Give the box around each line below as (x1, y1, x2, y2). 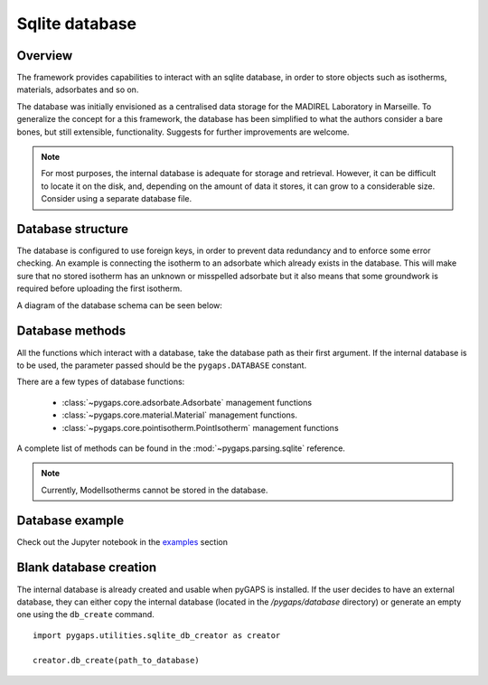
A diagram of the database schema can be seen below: (16, 299, 223, 311)
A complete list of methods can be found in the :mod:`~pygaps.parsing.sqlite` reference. (16, 443, 345, 454)
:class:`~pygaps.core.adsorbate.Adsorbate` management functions (61, 397, 312, 408)
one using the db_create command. (16, 609, 155, 620)
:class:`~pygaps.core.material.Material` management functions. (61, 409, 298, 420)
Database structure (16, 221, 128, 237)
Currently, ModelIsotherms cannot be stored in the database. (41, 484, 268, 495)
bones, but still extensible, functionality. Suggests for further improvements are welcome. (16, 127, 350, 137)
